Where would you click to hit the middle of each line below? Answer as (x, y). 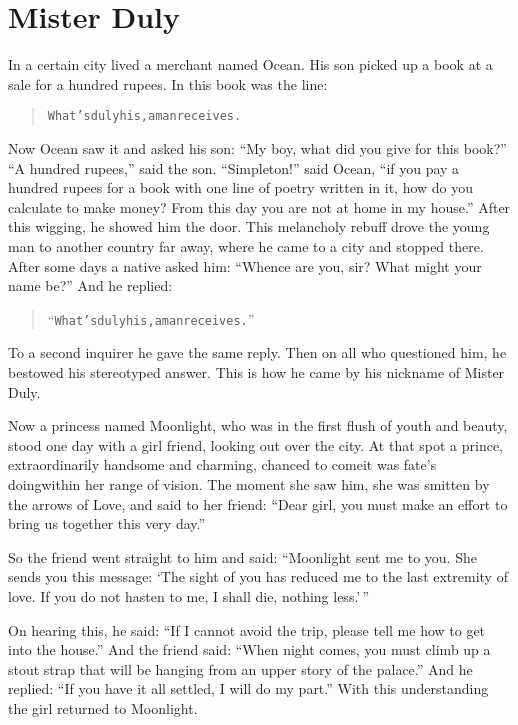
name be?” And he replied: (90, 285)
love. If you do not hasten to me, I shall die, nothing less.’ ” (189, 595)
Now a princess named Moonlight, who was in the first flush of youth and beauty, (258, 425)
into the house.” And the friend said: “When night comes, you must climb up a (249, 649)
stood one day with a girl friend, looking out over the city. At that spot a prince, (256, 444)
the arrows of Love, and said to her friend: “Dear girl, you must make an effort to (258, 503)
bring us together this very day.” (107, 523)
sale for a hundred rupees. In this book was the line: (168, 83)
